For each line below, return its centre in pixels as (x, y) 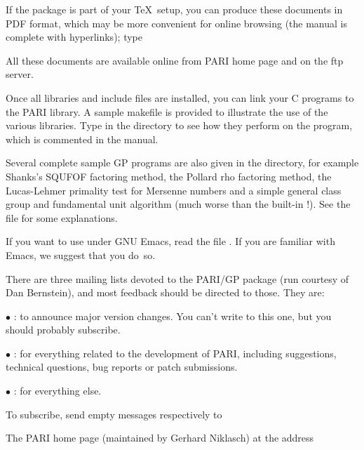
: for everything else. (58, 391)
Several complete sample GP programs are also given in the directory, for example (182, 163)
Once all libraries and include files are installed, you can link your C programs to (180, 97)
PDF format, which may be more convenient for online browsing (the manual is (177, 23)
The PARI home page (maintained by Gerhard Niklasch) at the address (160, 438)
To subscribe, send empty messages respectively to (114, 414)
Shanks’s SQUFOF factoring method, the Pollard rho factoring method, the (169, 176)
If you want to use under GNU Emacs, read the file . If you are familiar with (170, 241)
